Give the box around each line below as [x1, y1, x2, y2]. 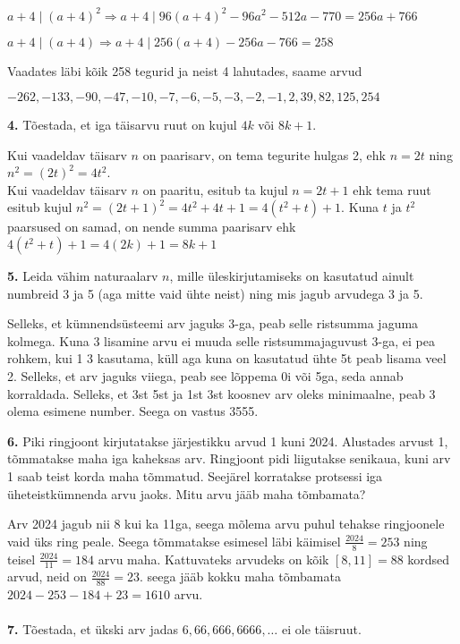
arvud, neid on [7, 567, 88, 586]
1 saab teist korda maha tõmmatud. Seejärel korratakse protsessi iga [7, 467, 383, 485]
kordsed [407, 549, 450, 568]
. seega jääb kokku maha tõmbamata [140, 567, 341, 586]
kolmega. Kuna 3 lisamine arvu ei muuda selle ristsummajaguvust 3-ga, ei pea [7, 331, 436, 350]
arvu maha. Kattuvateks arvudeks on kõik [98, 549, 329, 568]
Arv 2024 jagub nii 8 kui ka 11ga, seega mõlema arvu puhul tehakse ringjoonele [7, 514, 445, 533]
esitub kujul [7, 198, 72, 216]
